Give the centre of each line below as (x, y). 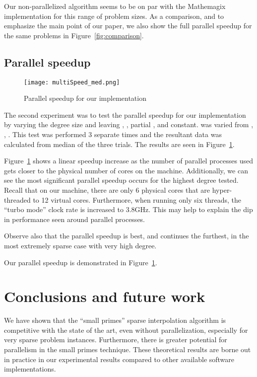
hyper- (222, 189)
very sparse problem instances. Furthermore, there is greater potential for (116, 339)
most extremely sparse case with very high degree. (80, 245)
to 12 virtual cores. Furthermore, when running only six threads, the (137, 199)
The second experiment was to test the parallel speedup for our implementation (125, 114)
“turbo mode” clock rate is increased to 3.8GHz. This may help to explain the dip (128, 209)
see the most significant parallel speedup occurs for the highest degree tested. (121, 180)
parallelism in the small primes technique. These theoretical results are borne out (128, 349)
